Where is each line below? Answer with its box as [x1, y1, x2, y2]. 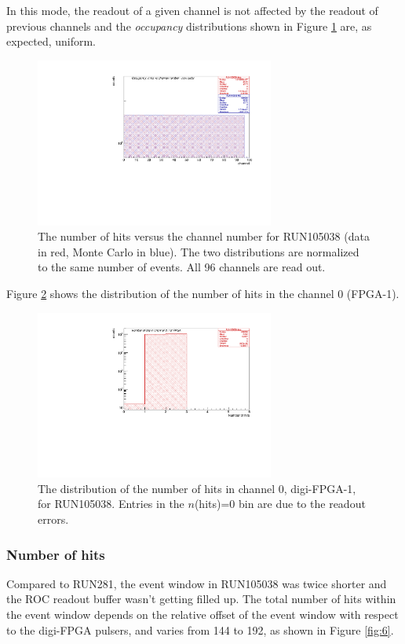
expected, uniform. [6, 33, 97, 50]
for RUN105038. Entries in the [38, 495, 184, 512]
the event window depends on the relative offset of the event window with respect [6, 606, 399, 623]
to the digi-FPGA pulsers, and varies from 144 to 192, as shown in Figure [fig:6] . [6, 621, 394, 638]
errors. [38, 511, 69, 528]
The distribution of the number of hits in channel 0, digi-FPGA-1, [38, 480, 356, 496]
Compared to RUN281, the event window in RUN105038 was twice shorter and [6, 575, 387, 591]
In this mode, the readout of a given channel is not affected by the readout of [6, 2, 378, 18]
